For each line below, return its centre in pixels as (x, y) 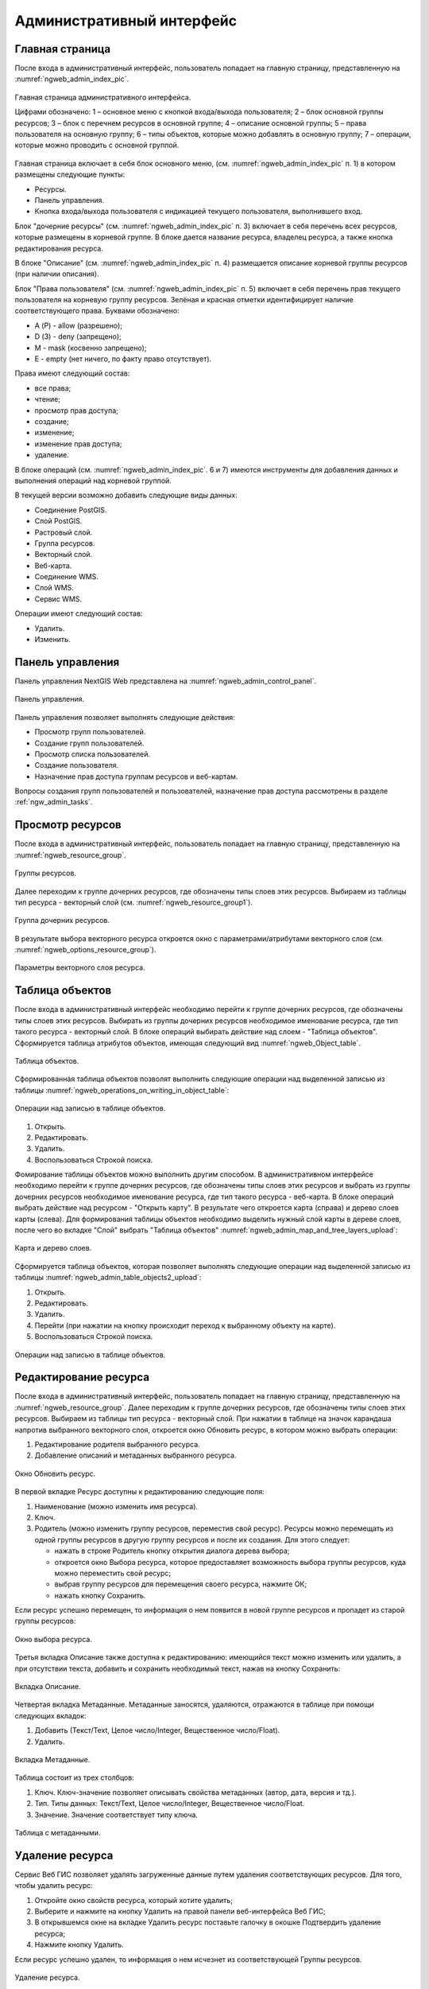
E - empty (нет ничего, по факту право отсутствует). (123, 359)
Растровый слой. (64, 532)
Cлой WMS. (54, 588)
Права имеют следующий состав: (72, 373)
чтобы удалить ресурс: (54, 1886)
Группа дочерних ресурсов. (62, 921)
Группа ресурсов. (65, 543)
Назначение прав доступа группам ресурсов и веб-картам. (136, 777)
